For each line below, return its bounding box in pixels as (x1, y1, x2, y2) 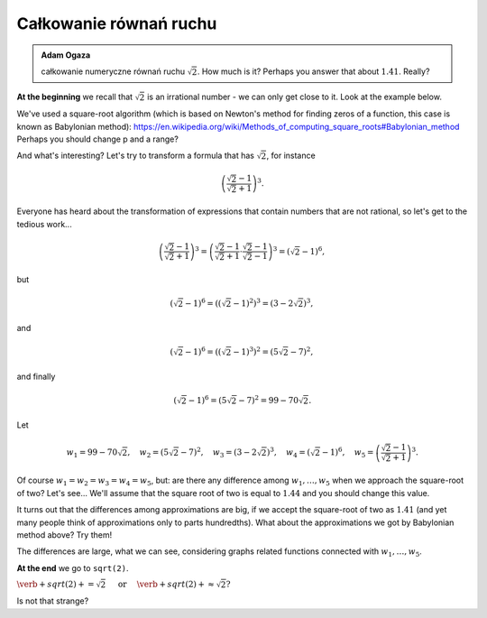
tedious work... (16, 218, 72, 229)
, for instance (266, 150, 316, 161)
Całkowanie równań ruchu (16, 14, 217, 33)
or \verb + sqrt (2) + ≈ (117, 579, 216, 590)
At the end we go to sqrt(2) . (16, 562, 129, 573)
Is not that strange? (16, 595, 89, 606)
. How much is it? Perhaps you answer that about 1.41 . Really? (197, 66, 430, 77)
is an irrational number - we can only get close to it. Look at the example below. (147, 91, 442, 103)
